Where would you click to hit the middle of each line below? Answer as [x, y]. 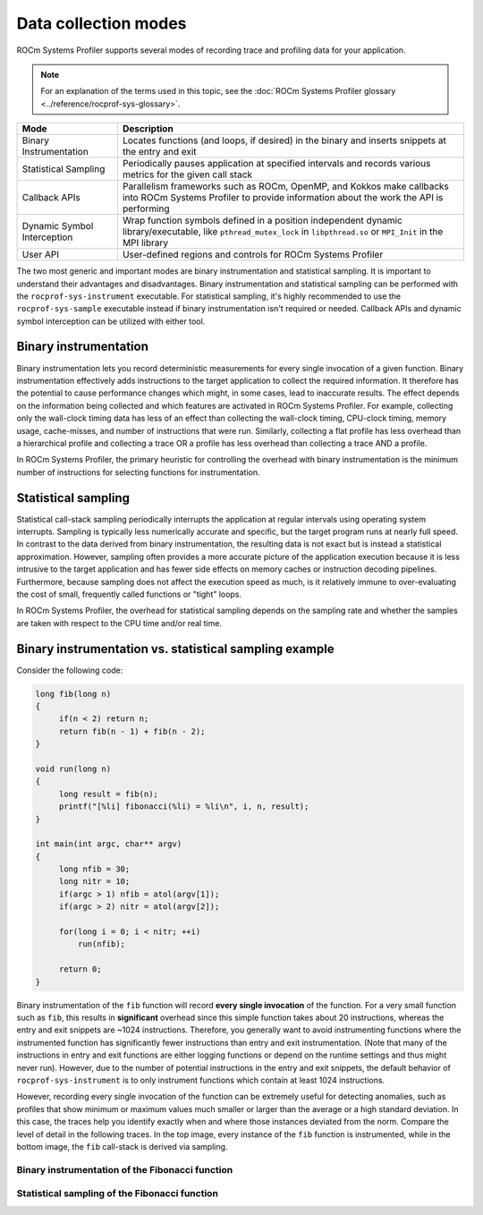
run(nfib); [101, 944]
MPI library [145, 243]
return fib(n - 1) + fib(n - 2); [132, 731]
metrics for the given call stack [187, 174]
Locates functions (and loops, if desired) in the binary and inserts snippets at [284, 140]
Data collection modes [102, 23]
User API [41, 255]
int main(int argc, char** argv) [109, 844]
